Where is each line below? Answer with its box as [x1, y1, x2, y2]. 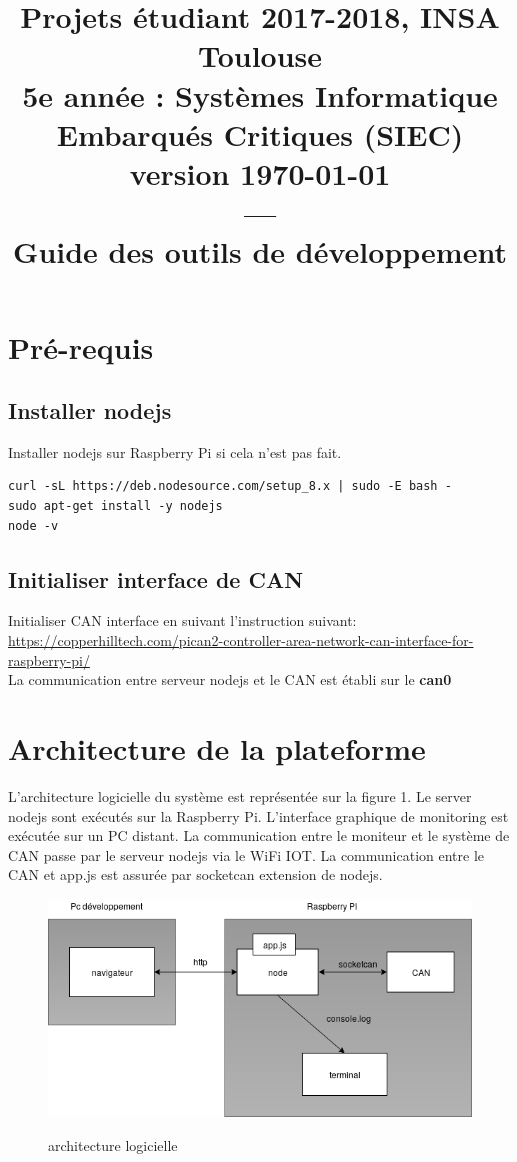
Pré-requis [8, 326, 154, 367]
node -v [8, 518, 59, 533]
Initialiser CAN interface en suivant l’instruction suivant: [8, 610, 357, 631]
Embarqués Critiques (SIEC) [56, 113, 464, 154]
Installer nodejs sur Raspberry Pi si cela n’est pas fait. [8, 441, 342, 462]
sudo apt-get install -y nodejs [8, 499, 223, 514]
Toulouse [197, 35, 323, 76]
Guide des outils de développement [13, 231, 507, 272]
